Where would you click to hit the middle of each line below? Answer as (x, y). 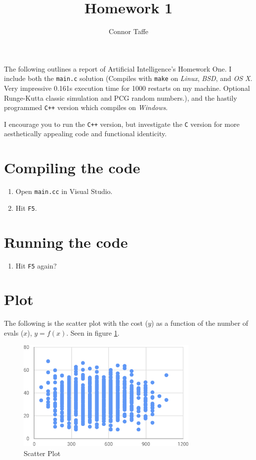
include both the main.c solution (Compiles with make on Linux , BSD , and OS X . (128, 78)
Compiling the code (72, 168)
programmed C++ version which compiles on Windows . (86, 107)
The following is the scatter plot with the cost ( (76, 323)
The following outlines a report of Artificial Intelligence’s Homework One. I (118, 68)
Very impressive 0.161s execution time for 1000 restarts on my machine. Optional (127, 88)
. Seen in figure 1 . (93, 333)
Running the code (66, 242)
